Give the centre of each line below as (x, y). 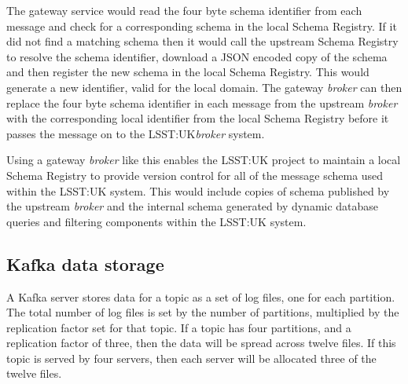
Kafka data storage (85, 263)
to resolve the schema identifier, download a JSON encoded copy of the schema (197, 56)
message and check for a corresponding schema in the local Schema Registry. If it (202, 26)
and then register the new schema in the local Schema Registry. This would (188, 72)
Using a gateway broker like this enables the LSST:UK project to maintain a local (204, 160)
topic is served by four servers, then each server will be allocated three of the (191, 358)
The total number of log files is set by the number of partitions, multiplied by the (203, 312)
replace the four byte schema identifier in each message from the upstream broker (202, 102)
